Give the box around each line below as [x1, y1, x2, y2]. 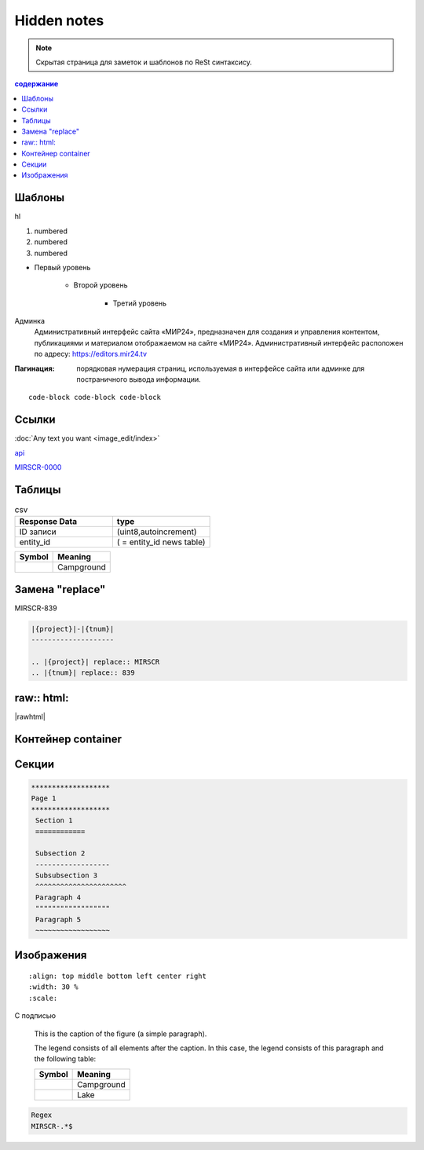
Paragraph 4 [35, 892, 82, 902]
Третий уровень [112, 298, 167, 308]
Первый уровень [34, 262, 91, 272]
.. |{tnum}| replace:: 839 [31, 668, 135, 677]
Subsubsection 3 [35, 871, 98, 880]
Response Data [19, 516, 78, 527]
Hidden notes [14, 12, 104, 29]
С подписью [14, 1011, 57, 1020]
